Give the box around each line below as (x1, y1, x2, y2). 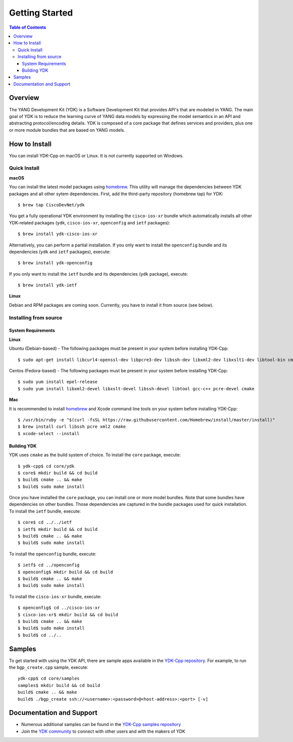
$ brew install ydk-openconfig (18, 260, 93, 266)
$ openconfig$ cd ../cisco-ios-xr (18, 605, 100, 611)
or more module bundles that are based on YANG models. (9, 127, 126, 133)
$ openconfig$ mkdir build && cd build (18, 569, 113, 575)
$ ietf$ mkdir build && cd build (18, 526, 98, 532)
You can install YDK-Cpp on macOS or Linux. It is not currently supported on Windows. (9, 153, 184, 159)
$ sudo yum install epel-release (18, 379, 98, 385)
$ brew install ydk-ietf (18, 282, 77, 288)
